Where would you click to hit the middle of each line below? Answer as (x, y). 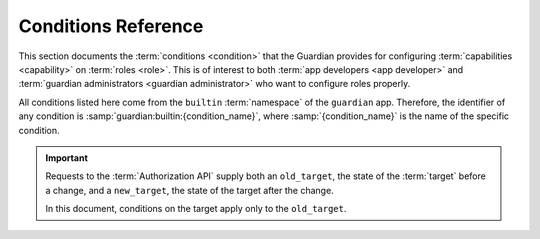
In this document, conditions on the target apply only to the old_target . (196, 209)
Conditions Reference (111, 26)
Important (67, 157)
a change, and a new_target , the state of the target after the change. (189, 190)
